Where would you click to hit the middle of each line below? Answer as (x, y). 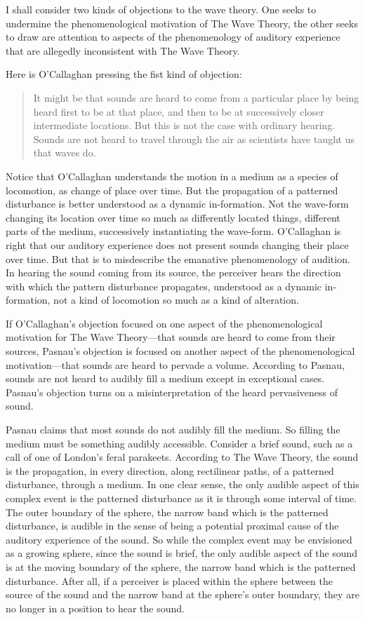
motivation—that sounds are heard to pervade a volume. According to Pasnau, (175, 364)
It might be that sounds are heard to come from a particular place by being (196, 97)
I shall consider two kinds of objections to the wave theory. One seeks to (161, 9)
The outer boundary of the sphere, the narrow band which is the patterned (167, 512)
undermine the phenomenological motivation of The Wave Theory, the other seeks (182, 23)
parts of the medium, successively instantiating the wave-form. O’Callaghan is (173, 231)
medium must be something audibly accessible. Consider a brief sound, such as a (179, 443)
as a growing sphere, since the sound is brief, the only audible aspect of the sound (182, 553)
